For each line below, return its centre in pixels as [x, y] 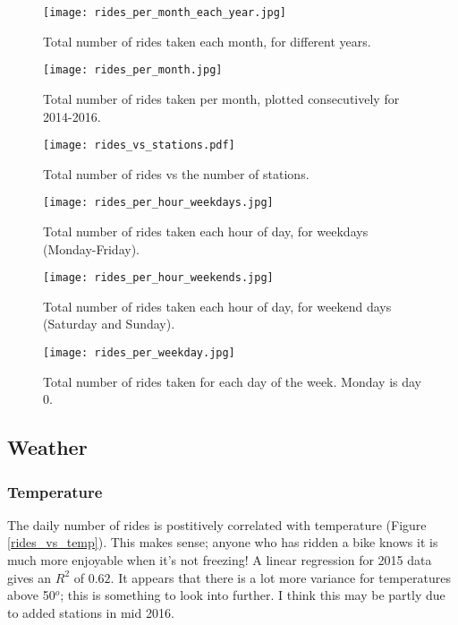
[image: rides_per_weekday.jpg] [139, 353]
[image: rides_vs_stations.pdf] [139, 146]
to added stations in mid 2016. [91, 612]
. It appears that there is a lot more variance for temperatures [280, 577]
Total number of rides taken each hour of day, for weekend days [217, 306]
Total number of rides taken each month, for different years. [207, 41]
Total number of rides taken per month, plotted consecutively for [221, 98]
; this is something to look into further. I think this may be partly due [253, 595]
